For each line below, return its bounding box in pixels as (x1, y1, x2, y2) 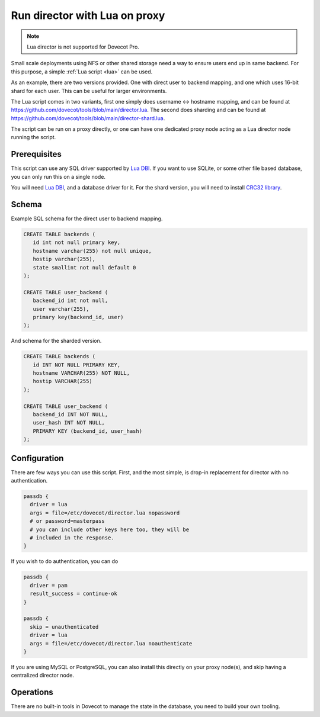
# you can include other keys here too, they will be (30, 526, 190, 533)
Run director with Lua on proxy (11, 9, 165, 22)
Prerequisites (11, 149, 62, 159)
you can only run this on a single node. (11, 173, 106, 180)
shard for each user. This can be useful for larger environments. (11, 87, 167, 94)
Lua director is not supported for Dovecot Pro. (27, 43, 139, 50)
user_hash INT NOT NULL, (33, 419, 105, 426)
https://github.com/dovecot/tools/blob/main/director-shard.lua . (11, 114, 165, 121)
